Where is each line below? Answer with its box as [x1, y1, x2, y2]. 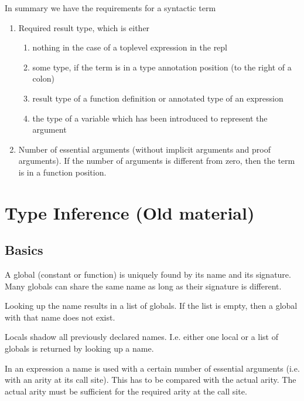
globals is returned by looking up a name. [5, 342, 154, 355]
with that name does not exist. [5, 311, 115, 323]
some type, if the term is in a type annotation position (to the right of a [32, 60, 292, 73]
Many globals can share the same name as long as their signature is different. [5, 279, 282, 292]
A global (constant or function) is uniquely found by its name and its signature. [5, 268, 291, 281]
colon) [32, 72, 54, 85]
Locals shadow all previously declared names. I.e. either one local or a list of [5, 331, 278, 343]
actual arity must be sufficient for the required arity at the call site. [5, 385, 247, 397]
